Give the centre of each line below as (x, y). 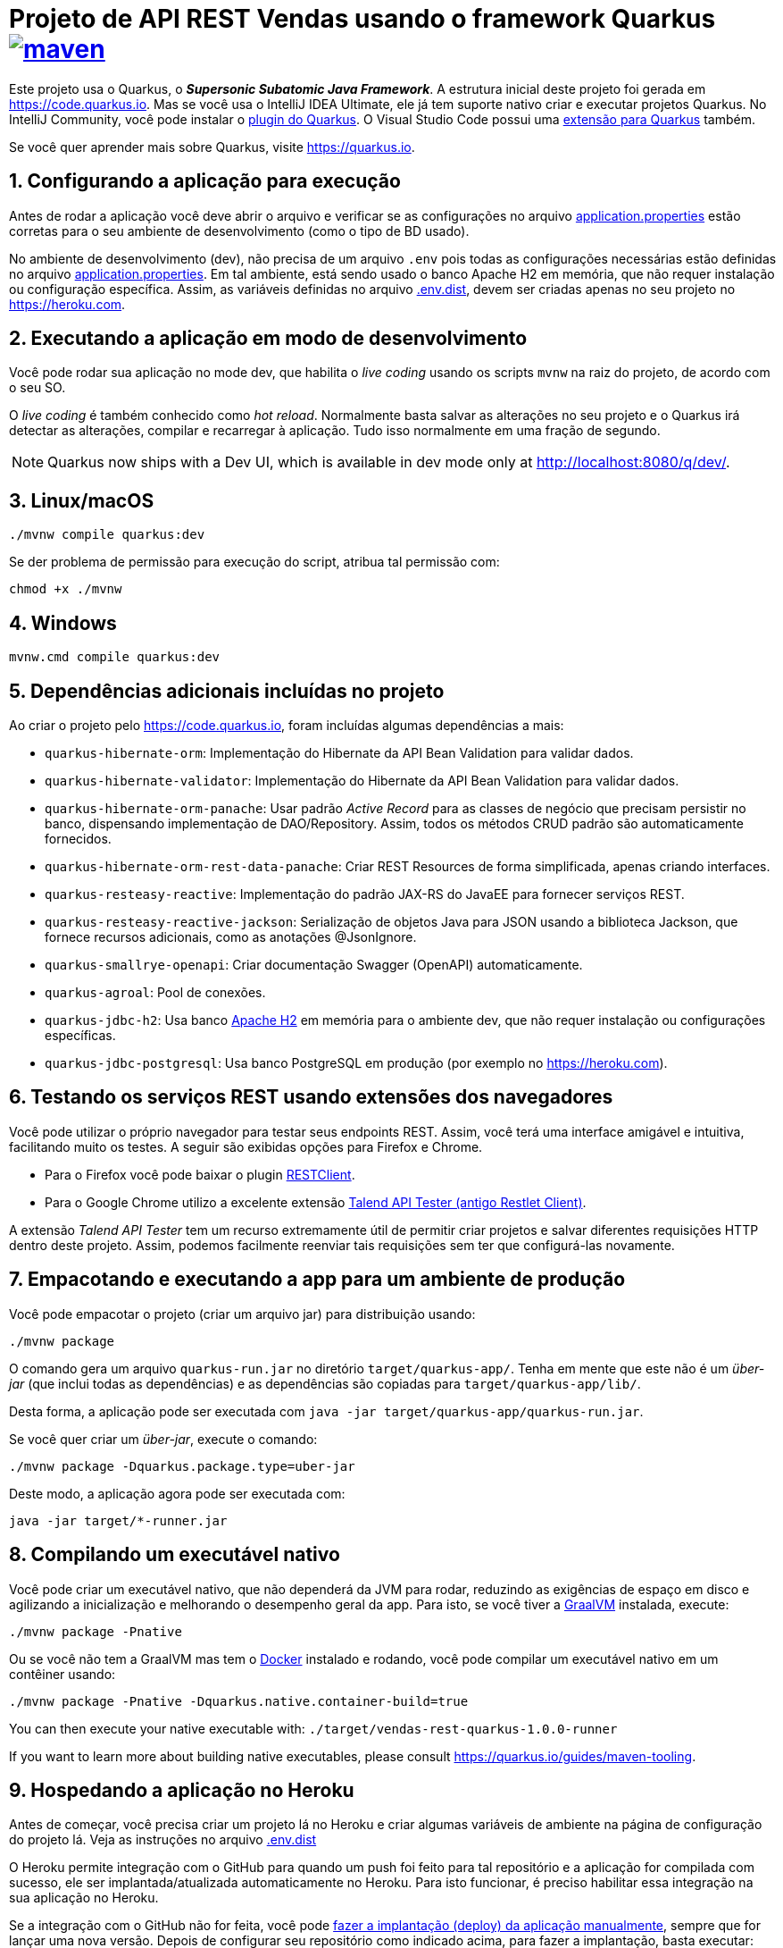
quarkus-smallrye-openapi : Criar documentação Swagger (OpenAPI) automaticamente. (314, 964)
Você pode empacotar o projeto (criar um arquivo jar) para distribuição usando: (242, 1314)
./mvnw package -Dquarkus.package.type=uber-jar (182, 1466)
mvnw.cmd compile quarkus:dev (115, 657)
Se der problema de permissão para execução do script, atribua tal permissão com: (254, 562)
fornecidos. (78, 838)
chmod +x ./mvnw (66, 589)
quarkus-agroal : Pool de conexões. (155, 992)
